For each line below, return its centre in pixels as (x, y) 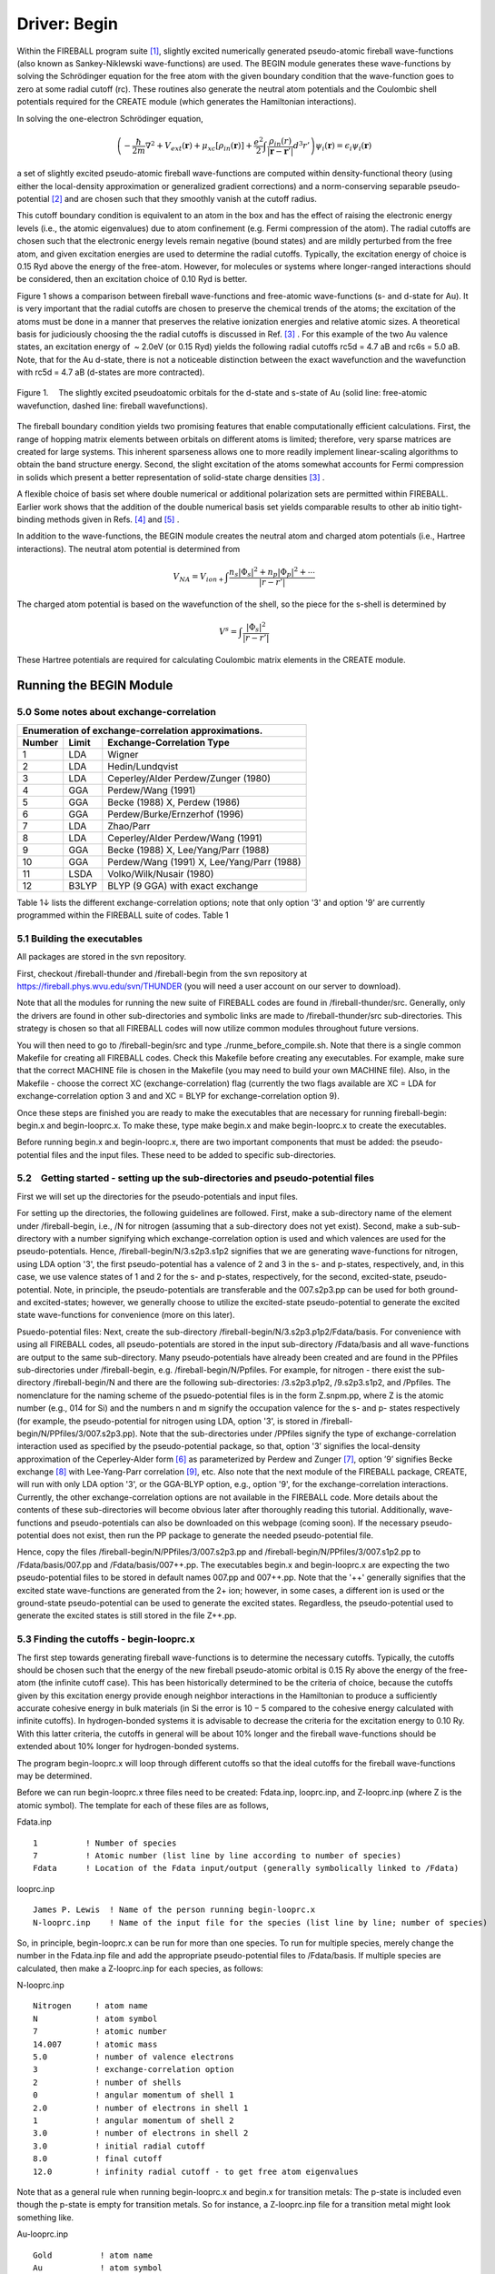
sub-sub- (443, 1226)
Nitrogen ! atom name (91, 2006)
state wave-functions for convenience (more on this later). (126, 1315)
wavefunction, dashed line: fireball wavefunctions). (112, 406)
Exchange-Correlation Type (169, 742)
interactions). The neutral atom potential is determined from (129, 548)
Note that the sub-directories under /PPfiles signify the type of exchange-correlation (298, 1434)
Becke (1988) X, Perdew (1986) (174, 802)
